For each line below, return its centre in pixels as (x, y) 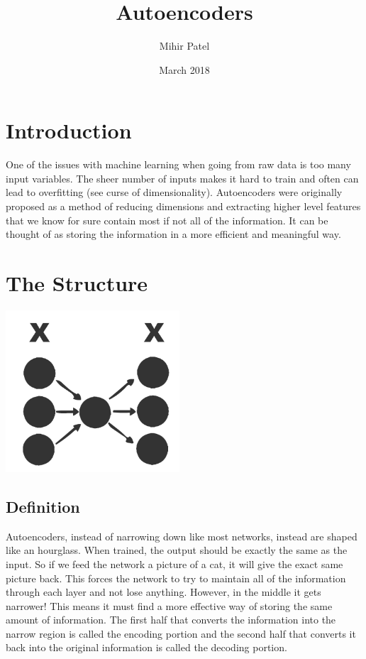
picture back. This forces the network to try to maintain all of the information (176, 578)
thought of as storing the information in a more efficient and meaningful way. (173, 234)
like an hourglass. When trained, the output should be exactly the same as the (177, 550)
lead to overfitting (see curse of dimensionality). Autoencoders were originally (174, 192)
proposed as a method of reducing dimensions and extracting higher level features (183, 206)
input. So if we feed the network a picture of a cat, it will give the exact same (174, 563)
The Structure (77, 283)
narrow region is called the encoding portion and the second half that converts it (181, 633)
